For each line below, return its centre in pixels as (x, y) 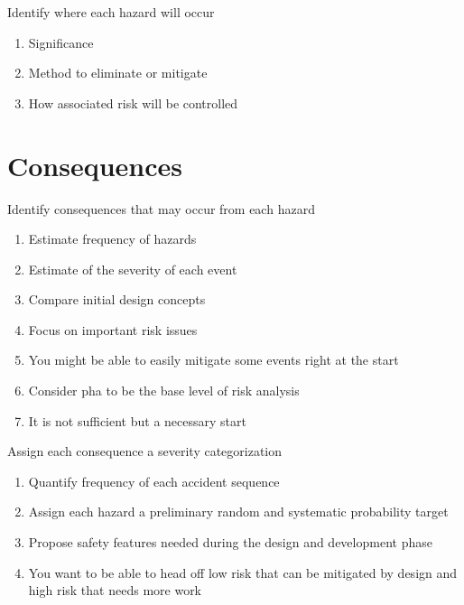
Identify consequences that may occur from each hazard (161, 208)
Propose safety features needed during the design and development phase (230, 542)
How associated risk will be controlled (133, 102)
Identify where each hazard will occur (111, 12)
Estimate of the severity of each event (133, 269)
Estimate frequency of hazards (112, 239)
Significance (61, 42)
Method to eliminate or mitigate (118, 73)
